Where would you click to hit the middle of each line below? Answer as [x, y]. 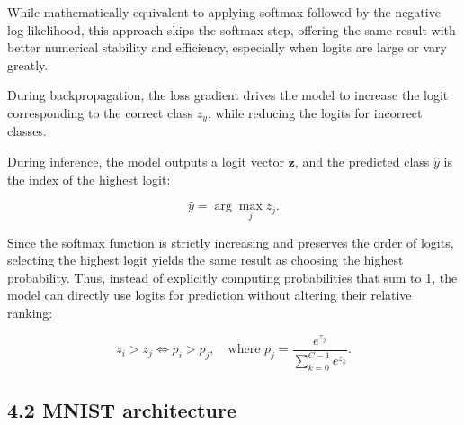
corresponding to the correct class [100, 112]
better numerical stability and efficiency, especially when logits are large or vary [227, 47]
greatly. [28, 64]
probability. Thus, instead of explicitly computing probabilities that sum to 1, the [232, 277]
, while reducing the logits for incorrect [315, 112]
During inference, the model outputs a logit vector [146, 162]
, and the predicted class [362, 162]
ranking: [30, 313]
